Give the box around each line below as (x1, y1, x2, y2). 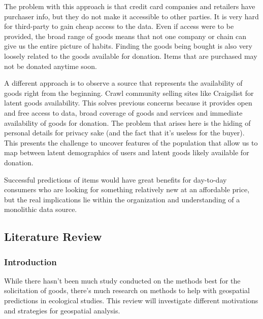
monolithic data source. (4, 204, 77, 215)
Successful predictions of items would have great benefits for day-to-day (4, 174, 227, 185)
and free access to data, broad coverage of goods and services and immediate (4, 107, 243, 118)
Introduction (4, 255, 57, 268)
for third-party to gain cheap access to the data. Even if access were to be (4, 21, 234, 31)
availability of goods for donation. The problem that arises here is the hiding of (4, 117, 251, 128)
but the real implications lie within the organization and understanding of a (4, 194, 240, 204)
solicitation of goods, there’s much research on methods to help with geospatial (4, 285, 250, 296)
